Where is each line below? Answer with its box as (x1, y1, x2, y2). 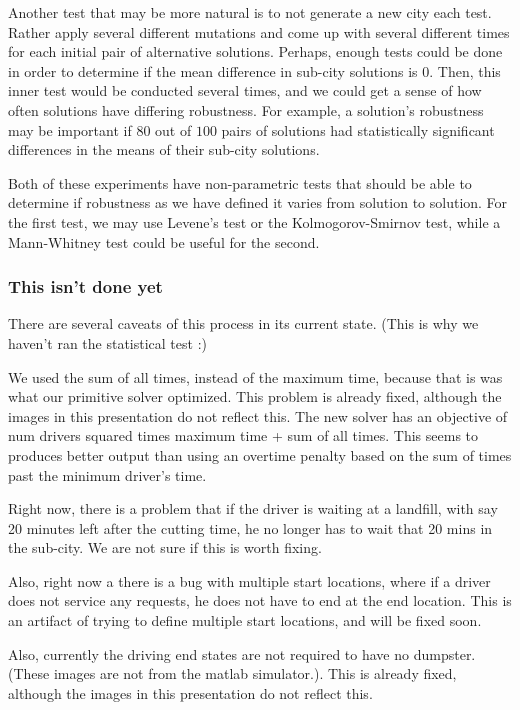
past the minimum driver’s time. (8, 464, 207, 485)
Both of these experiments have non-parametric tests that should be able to (8, 172, 472, 193)
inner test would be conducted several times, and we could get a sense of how (8, 80, 482, 101)
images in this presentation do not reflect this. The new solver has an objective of (8, 405, 508, 426)
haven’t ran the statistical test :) (8, 332, 207, 353)
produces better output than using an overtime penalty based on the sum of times (8, 444, 512, 465)
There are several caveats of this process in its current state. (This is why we (8, 313, 479, 334)
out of (155, 119, 192, 140)
